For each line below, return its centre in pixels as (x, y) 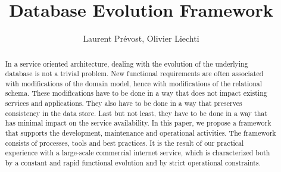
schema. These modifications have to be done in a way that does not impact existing (136, 93)
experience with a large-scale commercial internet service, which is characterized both (138, 153)
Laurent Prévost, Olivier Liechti (141, 38)
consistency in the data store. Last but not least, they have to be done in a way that (136, 113)
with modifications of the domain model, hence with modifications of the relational (134, 83)
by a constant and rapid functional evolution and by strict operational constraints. (133, 163)
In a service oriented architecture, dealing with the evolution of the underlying (127, 63)
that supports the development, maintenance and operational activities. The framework (140, 133)
